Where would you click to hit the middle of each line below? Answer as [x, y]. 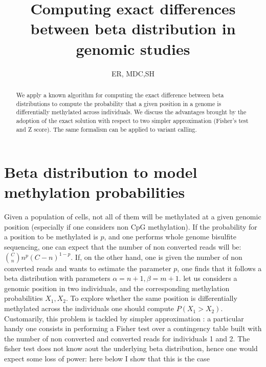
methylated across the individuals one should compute [89, 308]
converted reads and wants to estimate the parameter [88, 268]
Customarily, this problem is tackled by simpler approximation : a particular [124, 318]
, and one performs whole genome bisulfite [170, 237]
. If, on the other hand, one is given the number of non [157, 257]
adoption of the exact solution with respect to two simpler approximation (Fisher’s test [132, 120]
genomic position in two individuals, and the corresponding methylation [117, 288]
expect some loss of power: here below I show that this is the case [107, 359]
